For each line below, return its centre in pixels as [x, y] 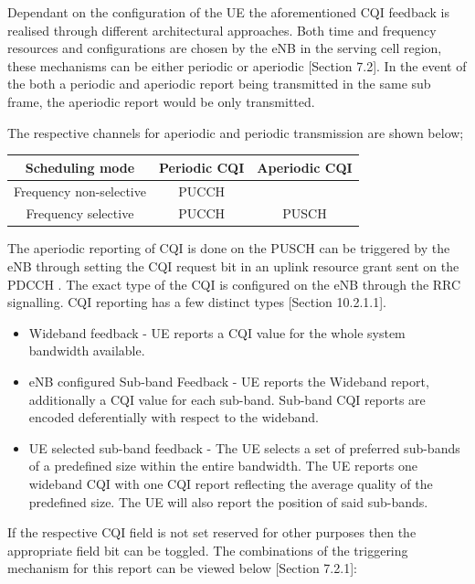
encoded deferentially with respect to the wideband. [174, 417]
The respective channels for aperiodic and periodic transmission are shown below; [236, 132]
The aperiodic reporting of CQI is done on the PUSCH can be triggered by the [229, 248]
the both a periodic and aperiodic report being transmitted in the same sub [219, 84]
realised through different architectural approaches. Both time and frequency [222, 30]
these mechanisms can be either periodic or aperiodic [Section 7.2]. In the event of [237, 65]
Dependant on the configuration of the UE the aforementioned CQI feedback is [228, 12]
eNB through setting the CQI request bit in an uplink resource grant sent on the [233, 266]
